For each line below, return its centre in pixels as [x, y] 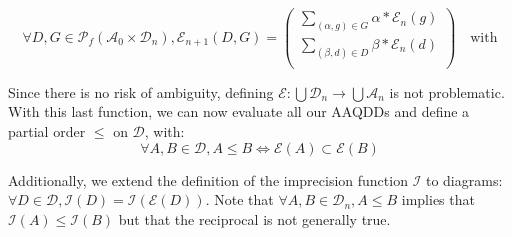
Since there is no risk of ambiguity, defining [141, 91]
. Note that [239, 199]
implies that [438, 199]
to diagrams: [464, 179]
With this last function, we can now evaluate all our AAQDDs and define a [239, 111]
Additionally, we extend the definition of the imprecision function [208, 179]
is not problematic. [447, 91]
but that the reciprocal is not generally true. [254, 218]
